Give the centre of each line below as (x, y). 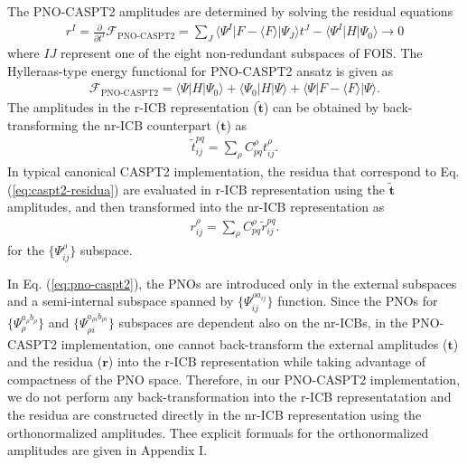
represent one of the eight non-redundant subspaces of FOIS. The (242, 53)
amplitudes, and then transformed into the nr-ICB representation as (196, 207)
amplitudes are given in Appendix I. (107, 450)
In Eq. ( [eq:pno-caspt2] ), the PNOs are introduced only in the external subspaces (232, 283)
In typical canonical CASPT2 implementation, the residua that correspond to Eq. (233, 171)
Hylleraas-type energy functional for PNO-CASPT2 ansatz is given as (201, 70)
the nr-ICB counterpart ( (152, 124)
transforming (43, 124)
